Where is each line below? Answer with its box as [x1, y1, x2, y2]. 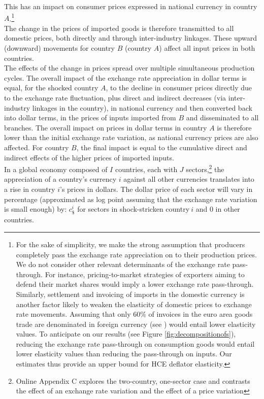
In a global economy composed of [4, 163, 108, 174]
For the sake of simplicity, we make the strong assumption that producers [16, 239, 245, 249]
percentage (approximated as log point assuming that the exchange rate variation [4, 193, 257, 204]
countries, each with [115, 163, 178, 174]
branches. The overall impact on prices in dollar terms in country [4, 122, 207, 132]
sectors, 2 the [186, 162, 224, 174]
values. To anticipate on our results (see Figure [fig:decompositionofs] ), [16, 328, 236, 339]
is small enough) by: [4, 204, 67, 214]
